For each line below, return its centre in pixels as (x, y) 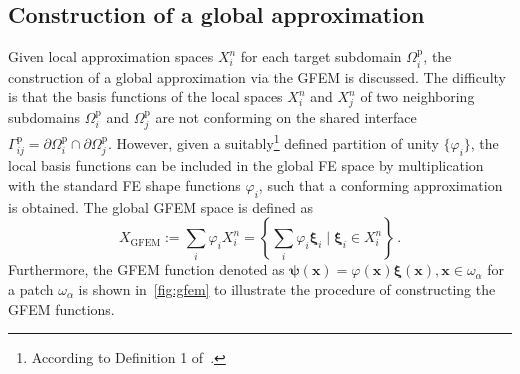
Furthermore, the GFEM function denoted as (146, 269)
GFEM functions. (61, 308)
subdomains (44, 116)
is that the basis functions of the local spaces (145, 96)
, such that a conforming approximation (380, 185)
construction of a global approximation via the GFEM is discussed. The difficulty (257, 76)
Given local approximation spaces (111, 56)
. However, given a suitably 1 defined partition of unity (273, 142)
